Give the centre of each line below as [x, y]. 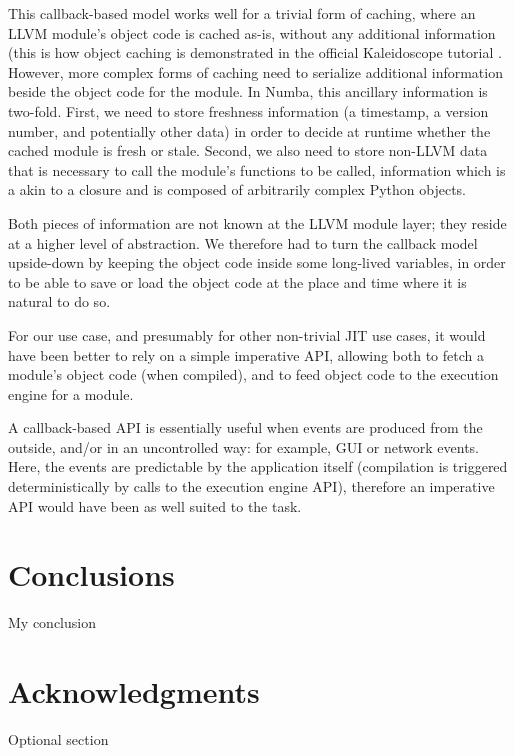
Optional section [58, 739]
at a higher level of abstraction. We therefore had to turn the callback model [243, 242]
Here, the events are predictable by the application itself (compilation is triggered [258, 466]
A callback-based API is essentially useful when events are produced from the [245, 427]
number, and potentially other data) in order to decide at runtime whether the [249, 130]
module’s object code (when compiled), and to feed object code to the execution [253, 374]
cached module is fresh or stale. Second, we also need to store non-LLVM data [248, 150]
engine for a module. [71, 393]
